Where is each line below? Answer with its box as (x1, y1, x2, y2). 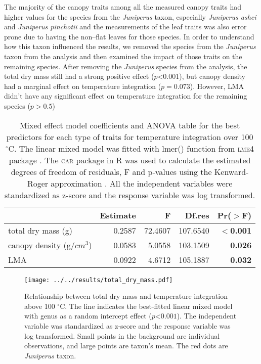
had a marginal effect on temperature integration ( (4, 80, 161, 91)
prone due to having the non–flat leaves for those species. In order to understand (4, 31, 254, 41)
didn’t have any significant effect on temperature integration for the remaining (4, 90, 247, 101)
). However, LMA (190, 80, 244, 91)
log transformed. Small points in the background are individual (24, 330, 220, 341)
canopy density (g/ (8, 239, 75, 251)
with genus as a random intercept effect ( (24, 310, 152, 321)
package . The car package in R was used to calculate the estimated (9, 154, 251, 166)
